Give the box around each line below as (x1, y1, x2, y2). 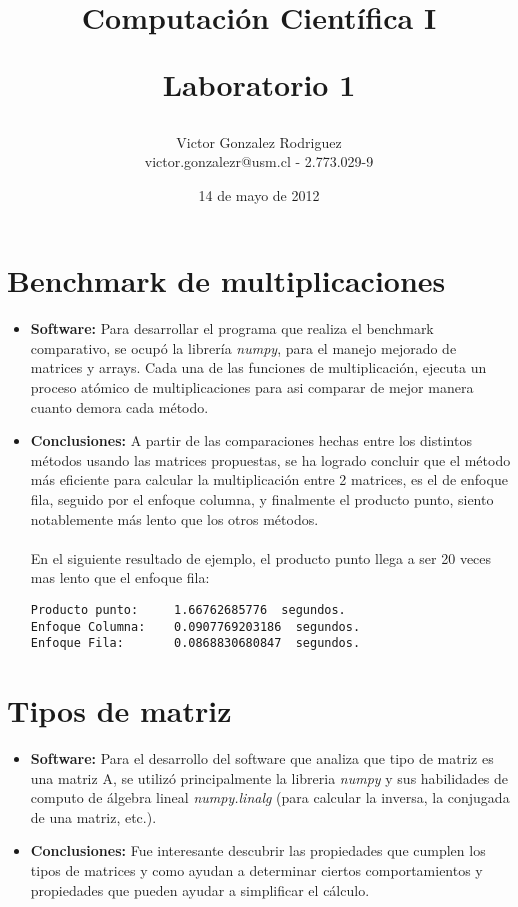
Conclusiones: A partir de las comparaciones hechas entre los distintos (30, 430, 472, 451)
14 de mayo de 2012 (198, 184, 320, 205)
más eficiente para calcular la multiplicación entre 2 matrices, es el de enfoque (30, 469, 508, 490)
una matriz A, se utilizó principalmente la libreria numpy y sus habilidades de (30, 767, 509, 788)
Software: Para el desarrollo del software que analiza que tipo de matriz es (30, 748, 494, 769)
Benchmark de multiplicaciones (7, 260, 446, 301)
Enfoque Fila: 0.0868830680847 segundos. (30, 636, 361, 651)
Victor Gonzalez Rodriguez (176, 131, 342, 152)
